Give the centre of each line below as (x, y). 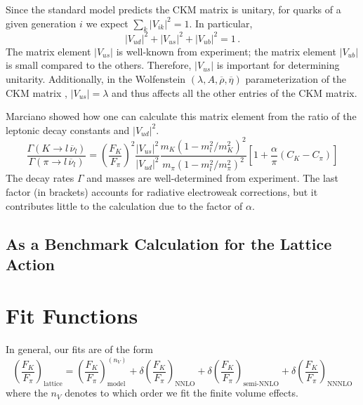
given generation (41, 23)
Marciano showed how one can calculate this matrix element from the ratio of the (181, 116)
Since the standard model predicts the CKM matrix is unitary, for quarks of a (173, 9)
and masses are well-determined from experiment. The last (212, 178)
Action (30, 264)
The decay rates (40, 178)
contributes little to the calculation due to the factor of (124, 205)
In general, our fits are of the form (79, 349)
